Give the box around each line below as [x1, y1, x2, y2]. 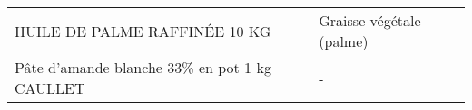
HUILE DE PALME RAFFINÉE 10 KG [15, 20, 271, 41]
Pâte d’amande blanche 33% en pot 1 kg [15, 57, 271, 78]
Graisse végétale [319, 10, 421, 31]
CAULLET [15, 78, 85, 98]
